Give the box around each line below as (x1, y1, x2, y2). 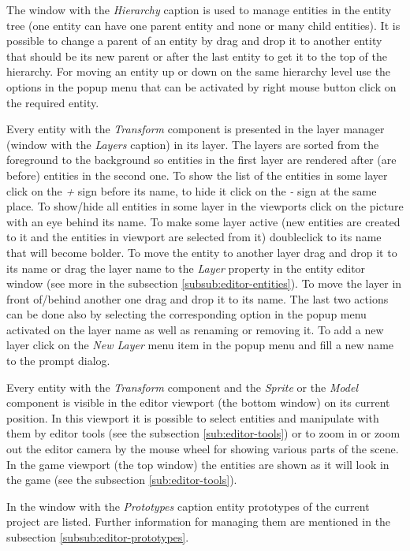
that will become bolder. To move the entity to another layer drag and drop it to (6, 244, 397, 260)
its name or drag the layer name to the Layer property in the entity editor (6, 259, 366, 276)
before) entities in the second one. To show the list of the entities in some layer (6, 166, 388, 183)
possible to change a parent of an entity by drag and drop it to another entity (6, 32, 382, 49)
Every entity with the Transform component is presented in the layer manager (6, 121, 385, 137)
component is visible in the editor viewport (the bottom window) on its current (6, 394, 390, 411)
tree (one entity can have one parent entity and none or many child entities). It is (6, 17, 401, 33)
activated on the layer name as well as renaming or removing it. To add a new (6, 321, 384, 337)
